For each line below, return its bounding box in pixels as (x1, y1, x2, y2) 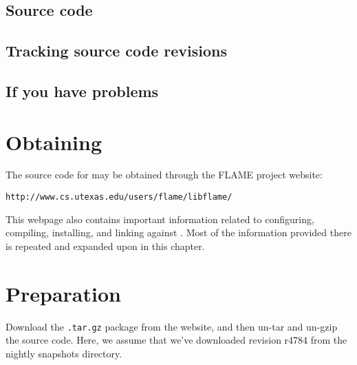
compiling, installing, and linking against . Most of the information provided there (6, 225, 351, 240)
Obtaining (6, 127, 102, 156)
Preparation (6, 279, 121, 307)
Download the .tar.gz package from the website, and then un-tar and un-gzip (6, 319, 338, 333)
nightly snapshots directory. (6, 346, 122, 360)
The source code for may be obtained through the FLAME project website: (6, 167, 323, 182)
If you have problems (6, 80, 159, 101)
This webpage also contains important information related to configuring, (6, 211, 314, 226)
